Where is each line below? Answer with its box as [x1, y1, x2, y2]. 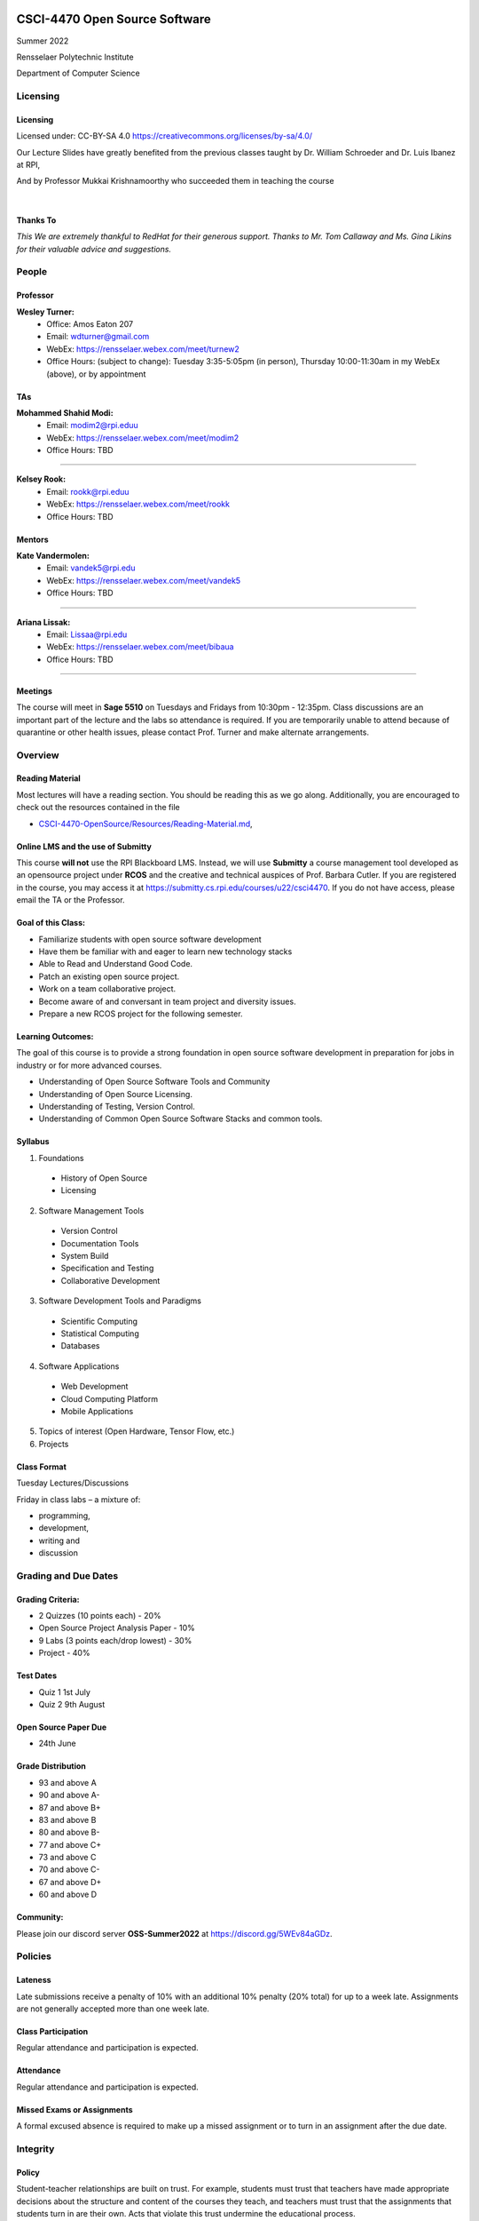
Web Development [60, 1381, 129, 1392]
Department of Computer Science [16, 68, 141, 79]
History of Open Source [60, 1173, 148, 1183]
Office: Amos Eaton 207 [46, 318, 134, 329]
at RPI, [16, 160, 41, 171]
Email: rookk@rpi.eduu [46, 486, 130, 497]
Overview [16, 749, 59, 761]
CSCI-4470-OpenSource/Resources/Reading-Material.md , [38, 818, 253, 829]
